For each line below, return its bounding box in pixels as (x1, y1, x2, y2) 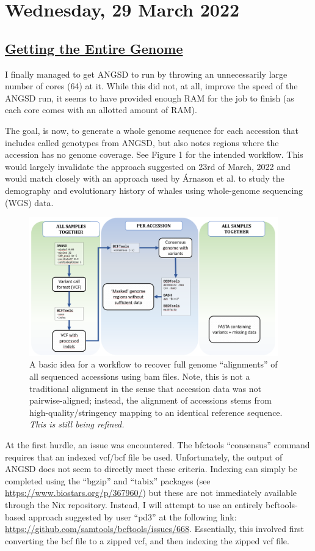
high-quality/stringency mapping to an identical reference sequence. (29, 405, 283, 418)
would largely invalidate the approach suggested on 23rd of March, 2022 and (5, 160, 291, 172)
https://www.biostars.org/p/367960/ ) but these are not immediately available (5, 486, 297, 499)
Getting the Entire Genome (5, 39, 183, 57)
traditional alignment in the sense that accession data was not (29, 382, 261, 394)
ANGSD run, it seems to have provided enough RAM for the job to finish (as (5, 91, 294, 104)
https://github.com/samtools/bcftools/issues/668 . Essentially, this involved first (5, 522, 304, 535)
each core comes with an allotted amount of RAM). (5, 103, 197, 116)
